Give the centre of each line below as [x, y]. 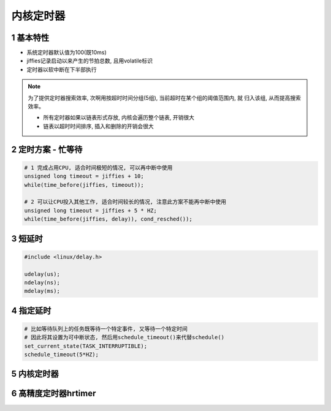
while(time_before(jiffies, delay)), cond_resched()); [108, 219]
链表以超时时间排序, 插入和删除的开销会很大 [98, 126]
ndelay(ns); [42, 282]
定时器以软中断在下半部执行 [62, 69]
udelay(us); [42, 274]
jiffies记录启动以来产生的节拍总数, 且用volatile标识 [90, 61]
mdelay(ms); [42, 291]
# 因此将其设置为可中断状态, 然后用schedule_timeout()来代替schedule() [124, 337]
